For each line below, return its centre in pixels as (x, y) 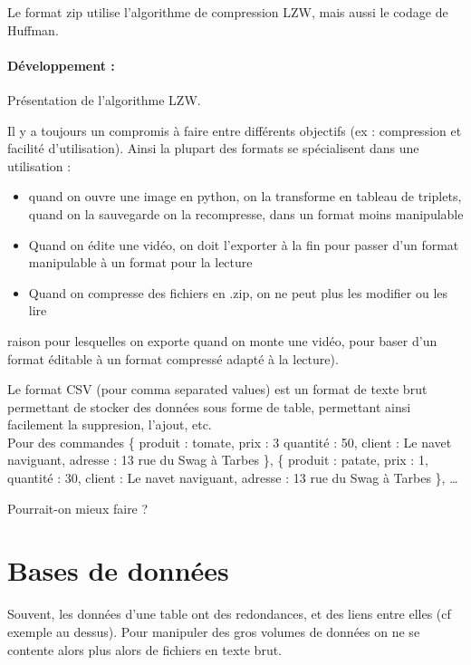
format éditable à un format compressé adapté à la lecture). (173, 358)
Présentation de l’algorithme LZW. (104, 99)
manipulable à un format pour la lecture (140, 262)
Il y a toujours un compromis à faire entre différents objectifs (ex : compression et (235, 130)
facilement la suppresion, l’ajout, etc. (110, 424)
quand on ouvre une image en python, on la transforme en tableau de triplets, (245, 196)
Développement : (61, 65)
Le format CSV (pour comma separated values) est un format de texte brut (217, 389)
